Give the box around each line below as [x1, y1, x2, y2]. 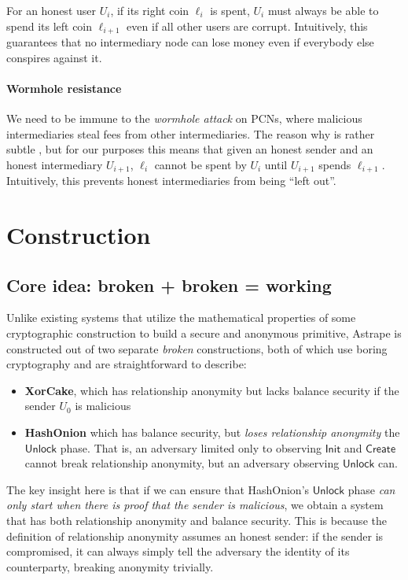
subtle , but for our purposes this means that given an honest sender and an [6, 141, 373, 157]
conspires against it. [6, 49, 102, 65]
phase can [347, 481, 395, 497]
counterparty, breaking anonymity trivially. [6, 558, 214, 574]
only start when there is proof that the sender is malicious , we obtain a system [6, 497, 384, 513]
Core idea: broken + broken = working [6, 272, 332, 297]
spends [318, 156, 351, 172]
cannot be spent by [154, 156, 247, 172]
